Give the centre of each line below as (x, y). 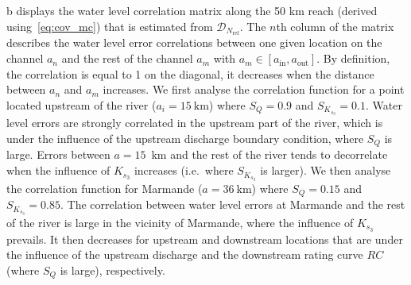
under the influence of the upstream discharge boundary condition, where (185, 138)
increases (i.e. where (184, 170)
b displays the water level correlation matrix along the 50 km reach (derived (192, 10)
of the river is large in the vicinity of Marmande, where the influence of (180, 222)
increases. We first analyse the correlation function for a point (254, 89)
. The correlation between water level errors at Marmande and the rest (233, 204)
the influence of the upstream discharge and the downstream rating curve (185, 254)
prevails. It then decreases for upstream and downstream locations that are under (205, 239)
